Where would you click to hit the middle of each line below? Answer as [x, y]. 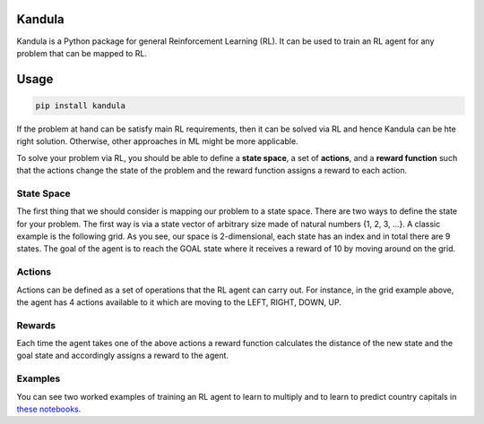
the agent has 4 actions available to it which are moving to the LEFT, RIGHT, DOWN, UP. [179, 302]
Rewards [36, 325]
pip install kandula [80, 106]
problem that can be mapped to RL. [82, 53]
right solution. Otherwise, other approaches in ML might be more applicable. [158, 141]
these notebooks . [49, 409]
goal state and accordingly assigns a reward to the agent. [122, 356]
